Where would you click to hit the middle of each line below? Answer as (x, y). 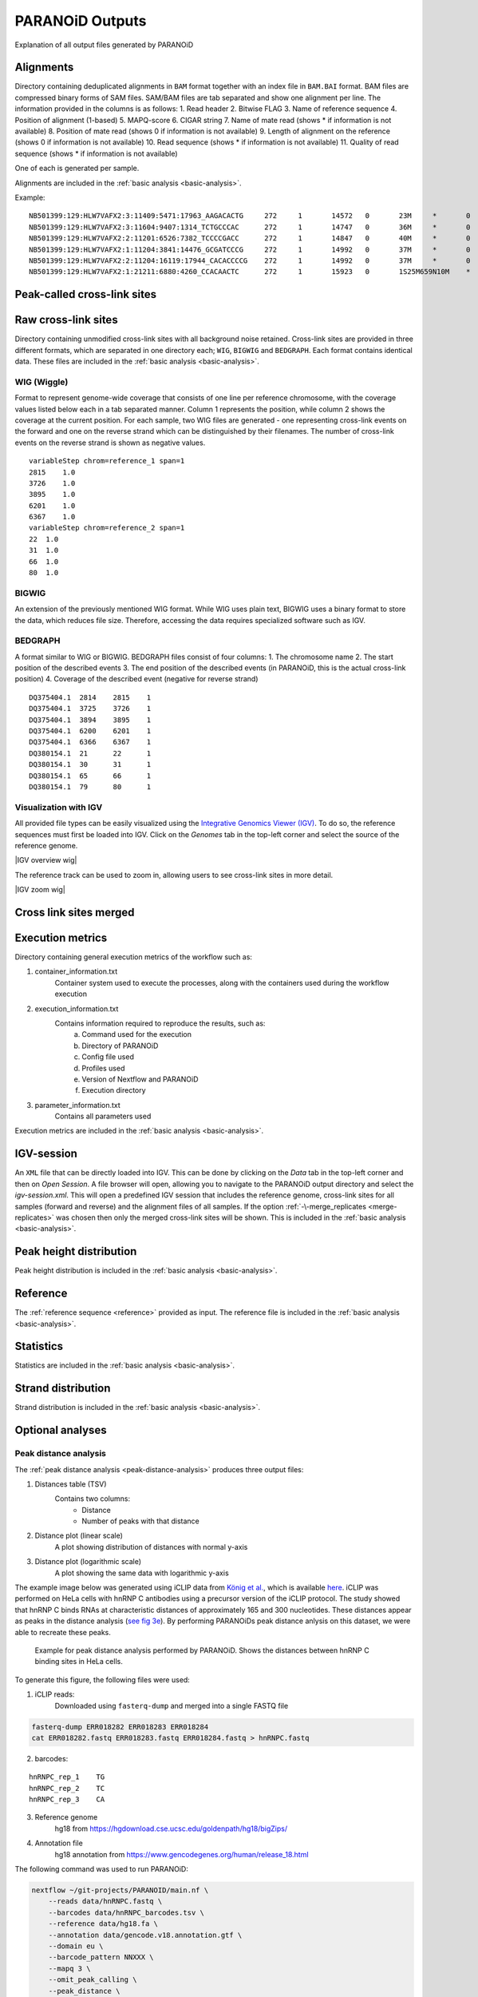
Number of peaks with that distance (140, 1521)
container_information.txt (76, 971)
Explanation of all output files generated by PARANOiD (104, 45)
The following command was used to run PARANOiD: (102, 1869)
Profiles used (103, 1068)
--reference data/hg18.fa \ (103, 1924)
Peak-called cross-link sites (86, 294)
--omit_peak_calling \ (93, 1980)
